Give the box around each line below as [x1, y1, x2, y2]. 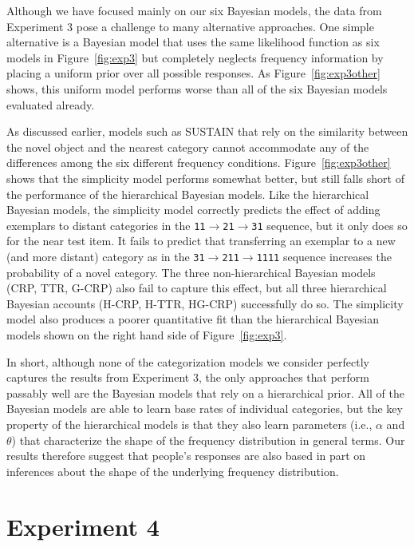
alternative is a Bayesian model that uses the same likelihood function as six [6, 34, 380, 50]
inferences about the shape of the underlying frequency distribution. [6, 462, 339, 479]
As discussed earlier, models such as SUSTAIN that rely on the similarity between [6, 123, 408, 140]
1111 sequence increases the [256, 248, 392, 264]
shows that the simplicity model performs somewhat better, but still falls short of [6, 169, 404, 186]
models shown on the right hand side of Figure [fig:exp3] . [6, 327, 287, 343]
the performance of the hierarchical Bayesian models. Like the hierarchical [6, 185, 369, 202]
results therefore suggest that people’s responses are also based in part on [6, 447, 366, 464]
